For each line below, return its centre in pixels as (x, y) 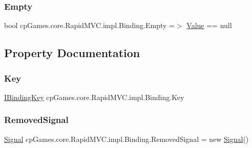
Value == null (209, 25)
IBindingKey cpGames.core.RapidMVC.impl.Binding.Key (94, 97)
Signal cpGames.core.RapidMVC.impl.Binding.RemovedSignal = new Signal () (127, 139)
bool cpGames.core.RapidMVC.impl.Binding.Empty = (89, 25)
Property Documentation (72, 53)
